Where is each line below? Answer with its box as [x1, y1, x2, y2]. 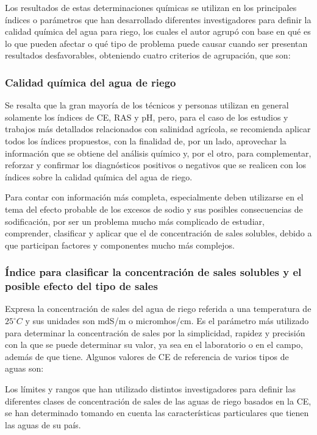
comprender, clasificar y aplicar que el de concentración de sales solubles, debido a [5, 227, 312, 239]
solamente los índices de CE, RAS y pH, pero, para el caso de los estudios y [5, 110, 288, 123]
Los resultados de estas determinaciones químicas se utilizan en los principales [5, 1, 297, 13]
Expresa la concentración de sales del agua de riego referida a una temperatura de [5, 302, 312, 315]
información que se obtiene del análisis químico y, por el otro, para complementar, [5, 146, 312, 159]
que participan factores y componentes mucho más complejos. [5, 238, 235, 251]
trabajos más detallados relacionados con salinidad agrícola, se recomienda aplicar [5, 122, 311, 135]
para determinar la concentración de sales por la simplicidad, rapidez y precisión [5, 326, 305, 339]
